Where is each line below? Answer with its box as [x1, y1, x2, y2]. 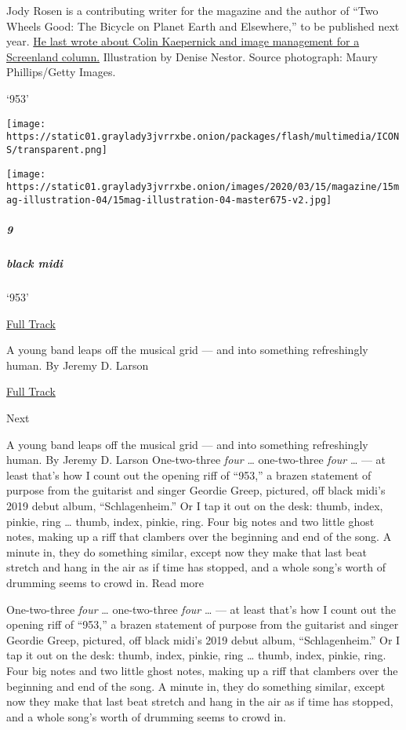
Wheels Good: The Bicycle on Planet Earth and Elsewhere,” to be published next [6, 17, 400, 34]
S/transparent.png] [6, 144, 107, 155]
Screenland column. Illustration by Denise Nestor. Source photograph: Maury [6, 48, 379, 64]
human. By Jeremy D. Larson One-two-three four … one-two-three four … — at [6, 451, 386, 468]
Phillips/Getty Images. [6, 64, 116, 80]
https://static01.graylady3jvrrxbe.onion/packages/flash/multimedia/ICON [6, 131, 400, 143]
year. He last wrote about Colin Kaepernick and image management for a [6, 33, 360, 49]
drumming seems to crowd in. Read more [6, 574, 205, 590]
